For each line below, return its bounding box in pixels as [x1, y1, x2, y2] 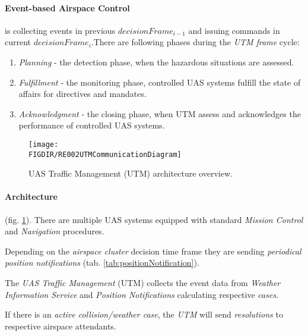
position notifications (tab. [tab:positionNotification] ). [5, 256, 199, 269]
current [5, 36, 31, 48]
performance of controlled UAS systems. [18, 119, 165, 131]
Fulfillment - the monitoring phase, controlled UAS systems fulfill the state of [18, 76, 301, 88]
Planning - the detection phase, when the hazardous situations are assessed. [18, 55, 294, 68]
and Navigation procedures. [5, 225, 104, 237]
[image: [28, 140, 59, 149]
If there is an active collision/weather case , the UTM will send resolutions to [5, 308, 283, 321]
